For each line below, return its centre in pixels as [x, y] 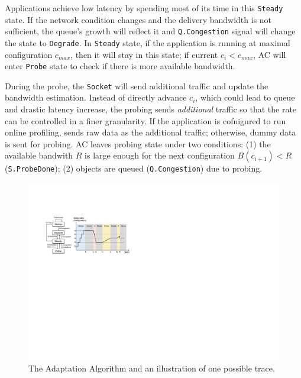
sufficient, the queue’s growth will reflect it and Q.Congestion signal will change [150, 31]
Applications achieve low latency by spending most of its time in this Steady [144, 8]
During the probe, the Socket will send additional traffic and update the [137, 85]
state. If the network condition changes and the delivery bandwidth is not [138, 19]
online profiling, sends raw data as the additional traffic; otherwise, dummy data [150, 132]
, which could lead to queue [245, 97]
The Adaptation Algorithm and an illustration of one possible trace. [152, 368]
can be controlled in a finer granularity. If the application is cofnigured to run [145, 120]
